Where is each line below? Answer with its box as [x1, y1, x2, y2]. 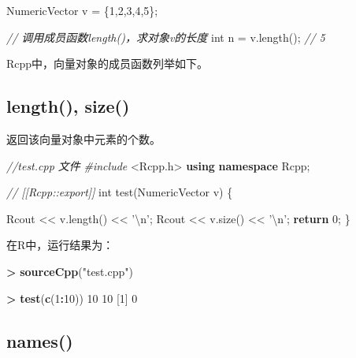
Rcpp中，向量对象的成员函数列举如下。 [6, 55, 209, 72]
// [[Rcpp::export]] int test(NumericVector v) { [6, 184, 233, 200]
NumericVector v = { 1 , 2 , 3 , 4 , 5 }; [6, 2, 158, 18]
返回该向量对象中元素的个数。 [6, 130, 161, 147]
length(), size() [6, 94, 130, 118]
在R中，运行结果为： [6, 237, 114, 253]
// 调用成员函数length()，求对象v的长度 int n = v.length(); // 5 [6, 28, 325, 45]
